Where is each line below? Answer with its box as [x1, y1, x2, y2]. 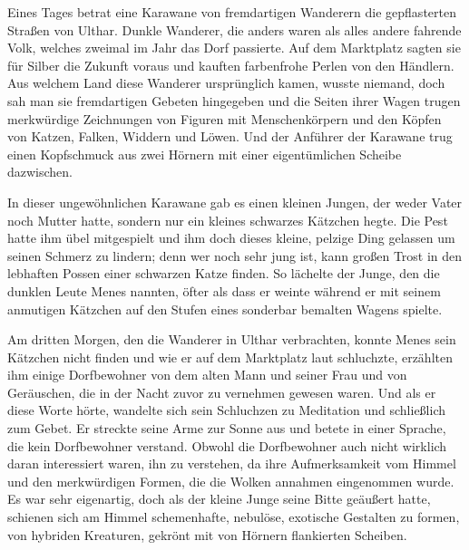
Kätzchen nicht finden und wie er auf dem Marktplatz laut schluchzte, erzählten [7, 347, 453, 366]
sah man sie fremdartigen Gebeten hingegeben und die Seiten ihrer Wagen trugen [7, 91, 461, 110]
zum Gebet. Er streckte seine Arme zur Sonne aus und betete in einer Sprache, [7, 419, 446, 438]
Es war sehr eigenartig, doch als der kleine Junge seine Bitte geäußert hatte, [7, 489, 431, 508]
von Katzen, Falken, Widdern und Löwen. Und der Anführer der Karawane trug [7, 127, 453, 146]
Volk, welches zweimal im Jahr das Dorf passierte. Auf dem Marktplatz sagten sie [7, 38, 461, 57]
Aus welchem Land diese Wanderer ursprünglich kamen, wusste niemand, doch [7, 73, 445, 92]
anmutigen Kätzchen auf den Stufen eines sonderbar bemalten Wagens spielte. [7, 299, 443, 318]
